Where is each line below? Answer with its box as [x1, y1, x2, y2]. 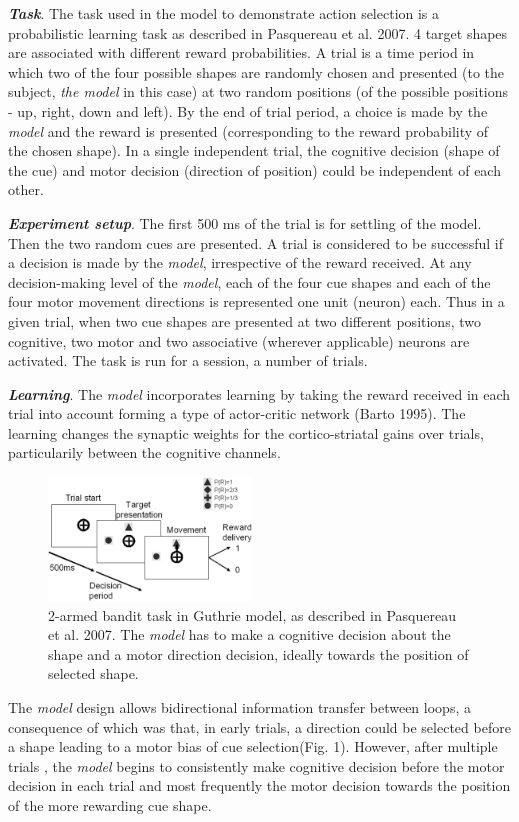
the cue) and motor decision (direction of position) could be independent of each [8, 159, 501, 180]
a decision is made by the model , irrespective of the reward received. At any [8, 252, 472, 273]
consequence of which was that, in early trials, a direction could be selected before [8, 716, 511, 737]
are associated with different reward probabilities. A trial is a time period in [8, 42, 475, 63]
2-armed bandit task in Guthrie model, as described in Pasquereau [48, 604, 456, 625]
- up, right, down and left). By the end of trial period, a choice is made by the [8, 100, 488, 121]
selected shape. [48, 663, 139, 684]
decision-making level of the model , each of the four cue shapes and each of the [8, 271, 491, 292]
